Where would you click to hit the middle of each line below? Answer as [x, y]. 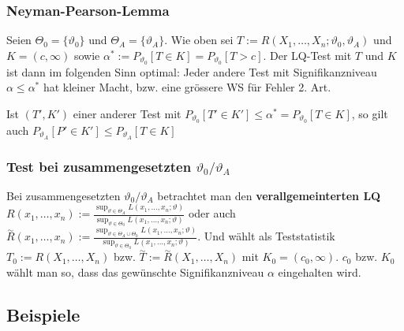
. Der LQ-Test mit [307, 55]
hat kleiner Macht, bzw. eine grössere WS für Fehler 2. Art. [187, 87]
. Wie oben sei [199, 40]
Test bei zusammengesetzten [99, 166]
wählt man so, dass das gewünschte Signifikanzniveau [135, 271]
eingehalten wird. [320, 271]
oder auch [212, 213]
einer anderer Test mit [127, 113]
